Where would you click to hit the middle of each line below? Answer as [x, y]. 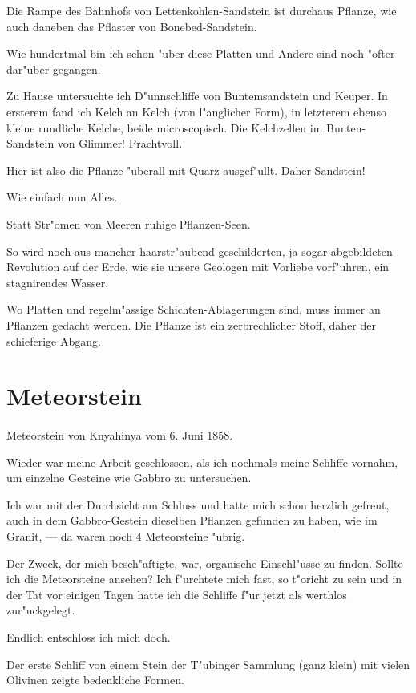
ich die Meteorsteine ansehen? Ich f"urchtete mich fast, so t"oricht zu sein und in [204, 579]
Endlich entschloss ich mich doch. [89, 637]
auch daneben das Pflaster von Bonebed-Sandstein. [132, 26]
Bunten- [346, 127]
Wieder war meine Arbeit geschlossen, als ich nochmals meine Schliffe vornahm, [202, 462]
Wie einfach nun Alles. [62, 197]
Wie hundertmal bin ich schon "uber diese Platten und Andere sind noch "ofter [201, 53]
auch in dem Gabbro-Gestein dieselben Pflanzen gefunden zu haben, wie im [192, 520]
